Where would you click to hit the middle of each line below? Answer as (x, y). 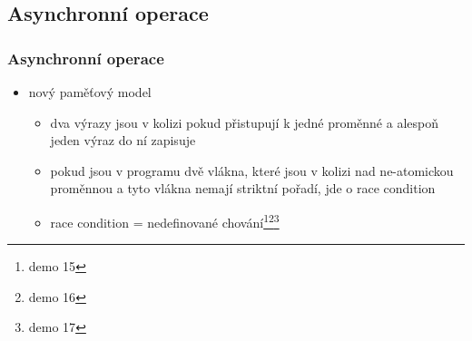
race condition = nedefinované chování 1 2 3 (165, 220)
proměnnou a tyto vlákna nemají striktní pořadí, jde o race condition (243, 188)
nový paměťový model (90, 92)
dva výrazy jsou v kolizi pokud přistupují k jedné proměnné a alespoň (244, 122)
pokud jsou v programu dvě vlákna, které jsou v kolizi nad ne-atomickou (252, 170)
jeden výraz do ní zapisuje (123, 140)
